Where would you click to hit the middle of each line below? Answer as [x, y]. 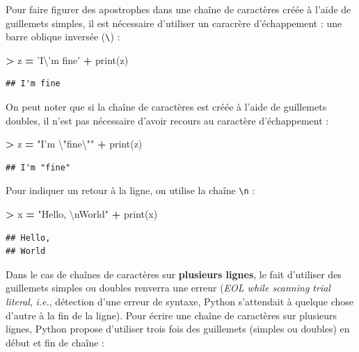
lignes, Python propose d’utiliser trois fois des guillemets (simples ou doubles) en [178, 329]
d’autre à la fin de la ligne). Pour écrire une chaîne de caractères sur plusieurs [171, 315]
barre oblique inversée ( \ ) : [63, 37]
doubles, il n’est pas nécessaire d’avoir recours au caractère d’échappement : [167, 120]
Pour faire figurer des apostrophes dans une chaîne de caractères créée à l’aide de [178, 9]
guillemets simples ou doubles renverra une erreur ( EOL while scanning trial [168, 288]
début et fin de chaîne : [55, 342]
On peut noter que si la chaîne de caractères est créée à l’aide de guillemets [166, 107]
